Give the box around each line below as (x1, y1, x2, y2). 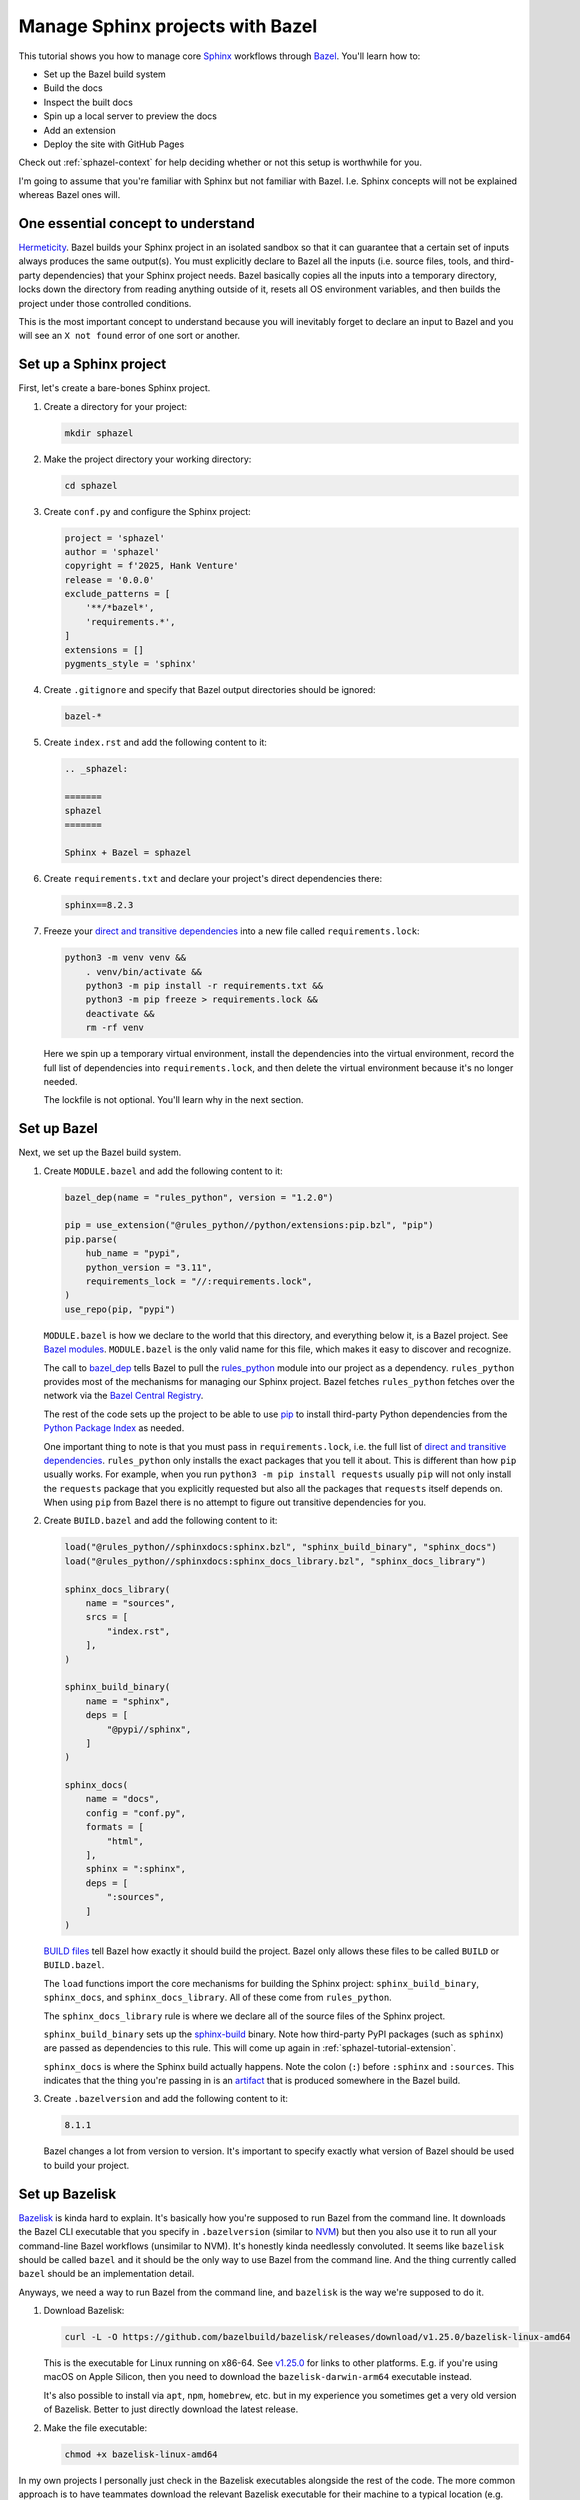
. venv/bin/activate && (85, 966, 202, 977)
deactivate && (85, 1008, 155, 1019)
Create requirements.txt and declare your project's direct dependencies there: (43, 873, 383, 885)
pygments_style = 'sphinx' (64, 658, 197, 670)
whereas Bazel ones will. (18, 189, 121, 201)
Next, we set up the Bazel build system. (18, 1146, 182, 1159)
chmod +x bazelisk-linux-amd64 (64, 2448, 219, 2460)
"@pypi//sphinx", (106, 1723, 192, 1735)
